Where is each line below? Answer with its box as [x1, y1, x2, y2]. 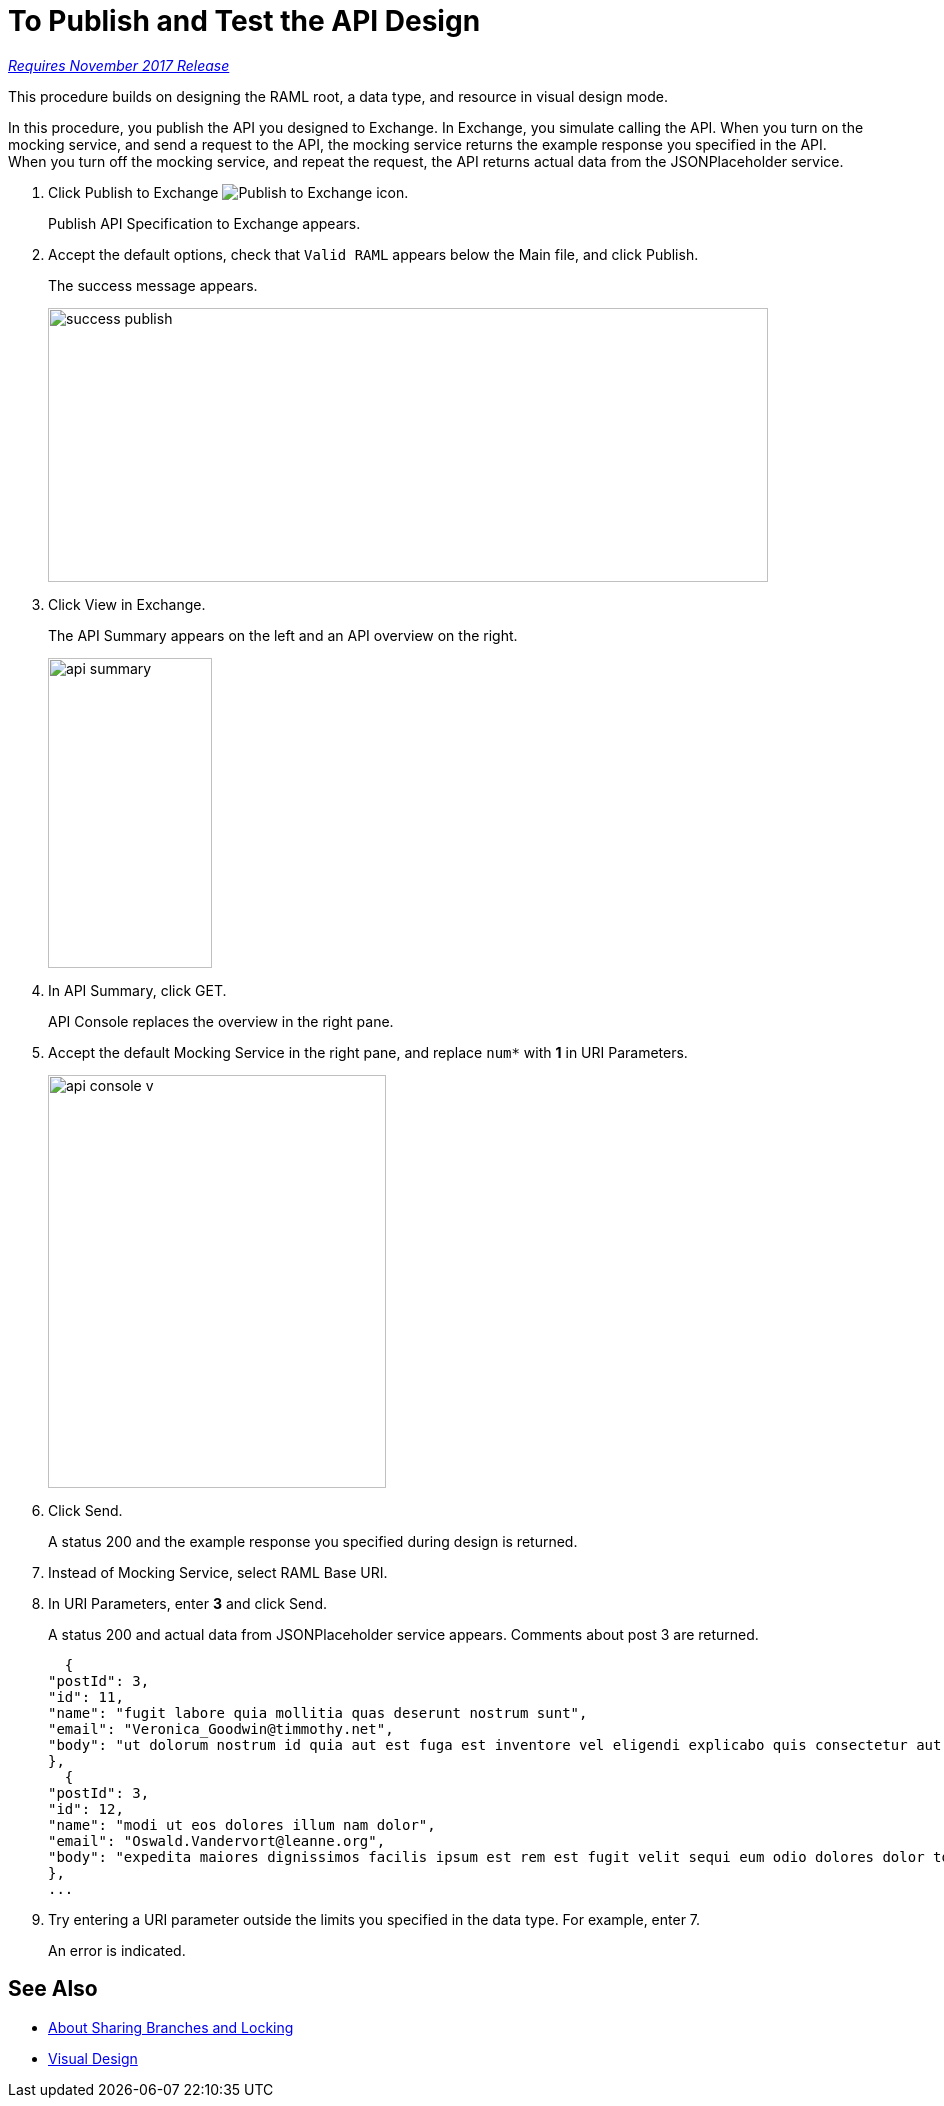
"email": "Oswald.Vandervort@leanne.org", [48, 1832, 386, 1849]
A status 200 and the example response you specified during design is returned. [48, 1532, 578, 1550]
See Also [8, 1976, 98, 2002]
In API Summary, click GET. [48, 981, 227, 999]
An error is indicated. [48, 1941, 186, 1959]
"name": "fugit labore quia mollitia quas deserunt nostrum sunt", [48, 1704, 588, 1721]
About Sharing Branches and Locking [48, 2018, 294, 2036]
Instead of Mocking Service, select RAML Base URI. [48, 1563, 388, 1581]
